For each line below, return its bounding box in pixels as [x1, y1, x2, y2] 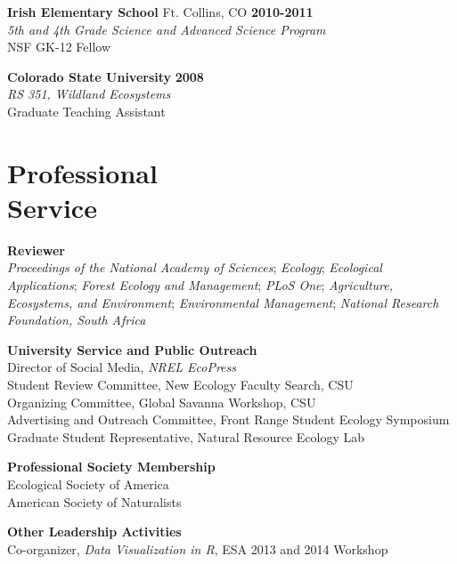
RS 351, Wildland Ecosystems [7, 85, 171, 103]
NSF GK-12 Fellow [7, 37, 110, 56]
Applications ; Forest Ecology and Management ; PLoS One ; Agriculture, [7, 276, 394, 294]
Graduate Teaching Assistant [7, 101, 166, 120]
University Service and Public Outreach [7, 340, 257, 359]
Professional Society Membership [7, 457, 216, 476]
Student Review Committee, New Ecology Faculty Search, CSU [7, 375, 354, 394]
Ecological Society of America [7, 475, 169, 493]
